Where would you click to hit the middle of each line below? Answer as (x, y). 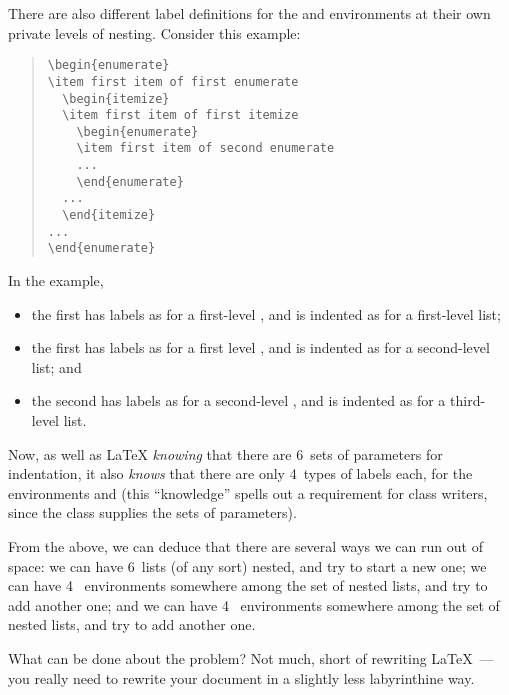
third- (468, 400)
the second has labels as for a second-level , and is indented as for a (238, 400)
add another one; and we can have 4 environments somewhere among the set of (254, 604)
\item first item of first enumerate (173, 81)
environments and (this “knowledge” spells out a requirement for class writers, (248, 492)
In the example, (56, 280)
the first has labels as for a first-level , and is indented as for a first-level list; (266, 313)
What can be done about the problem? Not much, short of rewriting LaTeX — (251, 657)
